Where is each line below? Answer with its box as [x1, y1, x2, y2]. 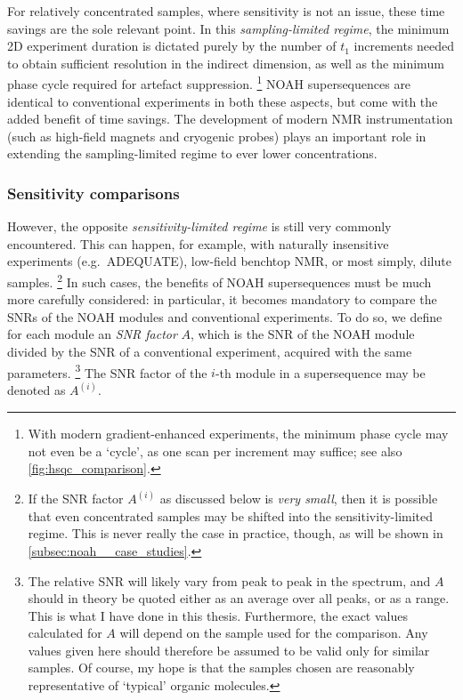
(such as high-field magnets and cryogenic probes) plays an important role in [7, 126, 426, 145]
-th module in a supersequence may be [215, 363, 426, 382]
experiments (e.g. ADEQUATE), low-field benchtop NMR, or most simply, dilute [7, 252, 451, 270]
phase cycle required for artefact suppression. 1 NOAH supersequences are [7, 72, 411, 93]
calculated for [28, 624, 102, 642]
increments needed [353, 36, 455, 55]
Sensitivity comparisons [7, 181, 180, 204]
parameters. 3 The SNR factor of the [7, 360, 207, 382]
